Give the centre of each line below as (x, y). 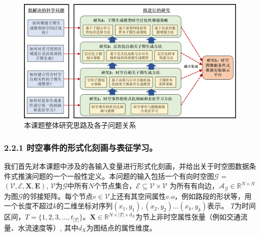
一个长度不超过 (28, 206)
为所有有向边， (194, 186)
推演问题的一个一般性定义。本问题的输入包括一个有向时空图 (116, 176)
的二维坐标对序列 (85, 206)
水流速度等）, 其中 (48, 227)
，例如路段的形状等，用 (213, 196)
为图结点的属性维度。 (121, 227)
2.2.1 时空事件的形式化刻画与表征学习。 (81, 147)
